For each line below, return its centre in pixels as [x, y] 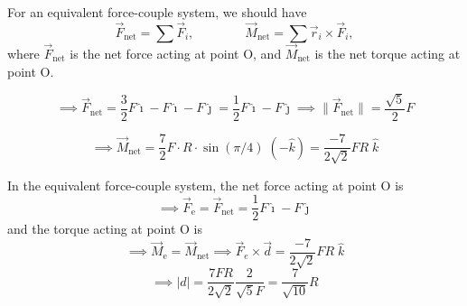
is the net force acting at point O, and [176, 54]
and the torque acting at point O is [105, 229]
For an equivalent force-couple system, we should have [157, 12]
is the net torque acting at [388, 54]
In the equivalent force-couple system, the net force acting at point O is [205, 185]
